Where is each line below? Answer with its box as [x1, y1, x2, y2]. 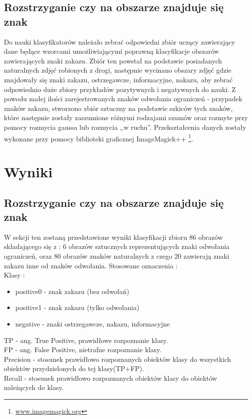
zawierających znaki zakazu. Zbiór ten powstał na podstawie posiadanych [4, 55, 222, 65]
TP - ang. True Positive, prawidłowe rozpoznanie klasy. [4, 335, 168, 345]
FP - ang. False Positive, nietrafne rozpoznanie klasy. [4, 344, 162, 355]
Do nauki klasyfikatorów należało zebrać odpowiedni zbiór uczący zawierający [4, 36, 236, 47]
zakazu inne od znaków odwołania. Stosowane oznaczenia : [4, 260, 178, 270]
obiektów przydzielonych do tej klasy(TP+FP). [4, 363, 144, 373]
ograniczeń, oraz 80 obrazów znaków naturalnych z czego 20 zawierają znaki [4, 250, 229, 261]
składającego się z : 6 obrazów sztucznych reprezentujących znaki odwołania [4, 241, 230, 251]
